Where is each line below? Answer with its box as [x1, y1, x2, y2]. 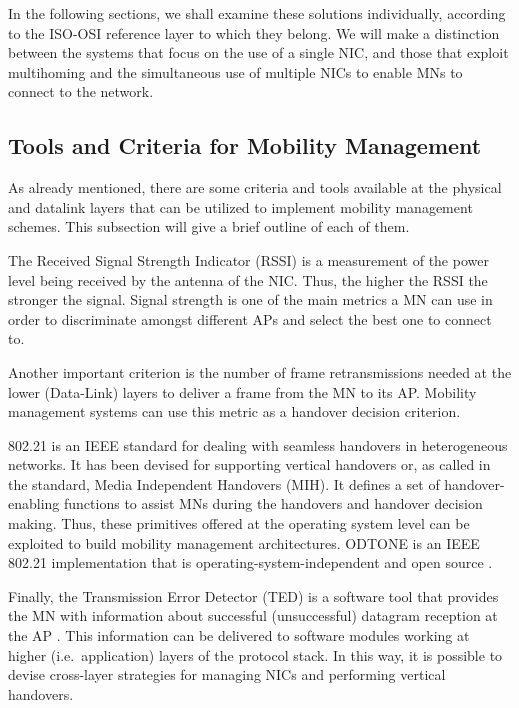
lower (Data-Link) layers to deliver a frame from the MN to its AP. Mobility [8, 381, 477, 402]
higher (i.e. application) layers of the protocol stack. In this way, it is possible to [8, 644, 503, 665]
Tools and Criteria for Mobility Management [8, 130, 482, 161]
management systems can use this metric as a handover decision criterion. [8, 401, 461, 422]
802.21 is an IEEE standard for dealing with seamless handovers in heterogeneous [8, 434, 508, 455]
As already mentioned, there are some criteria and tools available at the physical [8, 177, 502, 198]
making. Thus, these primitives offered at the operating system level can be [8, 513, 470, 534]
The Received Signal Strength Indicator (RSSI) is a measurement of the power [8, 249, 489, 270]
